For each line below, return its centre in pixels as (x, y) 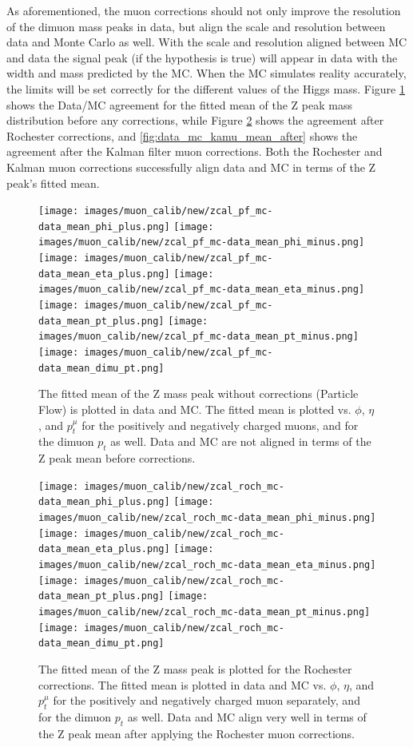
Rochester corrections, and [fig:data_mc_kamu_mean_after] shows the (182, 135)
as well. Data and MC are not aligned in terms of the (241, 441)
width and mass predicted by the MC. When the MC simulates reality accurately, (206, 73)
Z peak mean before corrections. (117, 458)
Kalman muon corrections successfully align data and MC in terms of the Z (191, 167)
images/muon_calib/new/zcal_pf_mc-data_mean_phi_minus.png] (202, 242)
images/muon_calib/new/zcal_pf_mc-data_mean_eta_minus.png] (202, 290)
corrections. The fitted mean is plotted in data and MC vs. (183, 684)
